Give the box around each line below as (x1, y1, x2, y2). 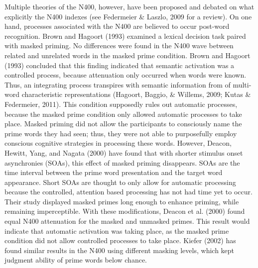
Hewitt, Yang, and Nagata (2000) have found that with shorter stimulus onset (4, 147, 243, 158)
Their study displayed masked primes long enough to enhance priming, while (4, 196, 239, 206)
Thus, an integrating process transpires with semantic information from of (4, 79, 231, 89)
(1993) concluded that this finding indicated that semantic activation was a (4, 60, 235, 70)
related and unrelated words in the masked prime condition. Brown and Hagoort (4, 50, 251, 60)
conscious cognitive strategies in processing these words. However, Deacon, (4, 138, 232, 148)
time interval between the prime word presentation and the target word (4, 167, 223, 178)
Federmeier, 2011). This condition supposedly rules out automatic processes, (4, 98, 238, 109)
